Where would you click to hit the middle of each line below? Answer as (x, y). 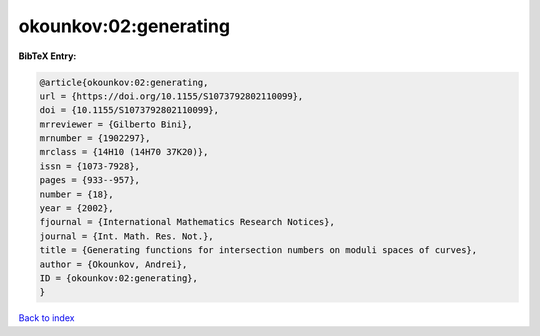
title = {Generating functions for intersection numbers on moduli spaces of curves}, (258, 250)
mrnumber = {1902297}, (95, 138)
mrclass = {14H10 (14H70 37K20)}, (124, 152)
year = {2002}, (76, 208)
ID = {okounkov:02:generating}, (119, 278)
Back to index (46, 318)
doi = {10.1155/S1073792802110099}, (129, 110)
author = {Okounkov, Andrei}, (113, 264)
